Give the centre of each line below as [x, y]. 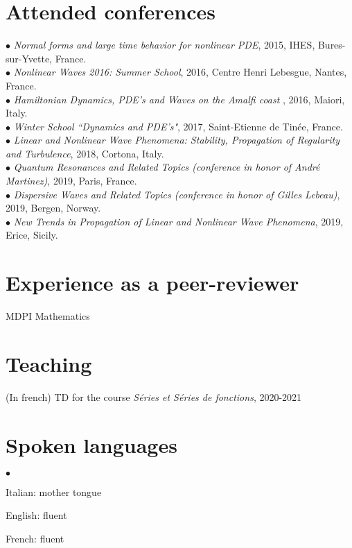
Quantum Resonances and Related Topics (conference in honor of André [167, 167]
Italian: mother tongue [54, 491]
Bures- [332, 45]
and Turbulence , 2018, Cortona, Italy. [85, 153]
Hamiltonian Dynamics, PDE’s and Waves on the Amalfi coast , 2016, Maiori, [179, 99]
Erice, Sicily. [32, 235]
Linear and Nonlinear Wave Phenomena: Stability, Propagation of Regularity [176, 140]
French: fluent [35, 538]
